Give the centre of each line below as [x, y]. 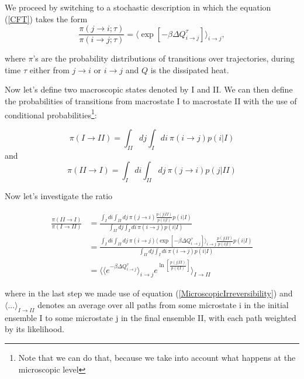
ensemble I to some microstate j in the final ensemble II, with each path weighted [151, 317]
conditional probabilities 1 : [51, 114]
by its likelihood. [34, 329]
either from [49, 69]
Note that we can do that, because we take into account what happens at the [157, 357]
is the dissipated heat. [190, 69]
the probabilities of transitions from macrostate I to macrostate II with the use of [151, 101]
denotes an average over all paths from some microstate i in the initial [163, 304]
